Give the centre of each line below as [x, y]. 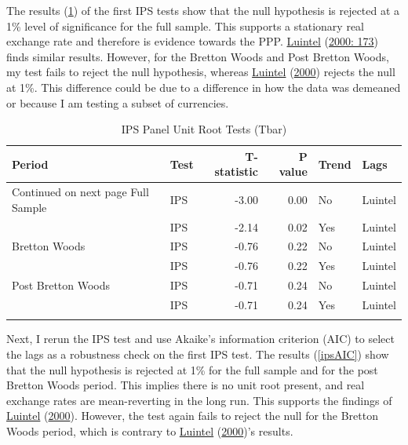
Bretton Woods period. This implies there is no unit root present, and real [186, 385]
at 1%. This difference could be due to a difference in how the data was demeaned [204, 87]
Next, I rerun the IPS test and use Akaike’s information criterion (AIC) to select [200, 339]
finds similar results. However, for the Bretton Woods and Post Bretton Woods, [198, 56]
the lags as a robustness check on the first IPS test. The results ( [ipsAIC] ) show [198, 354]
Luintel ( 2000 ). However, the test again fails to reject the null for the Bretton [192, 416]
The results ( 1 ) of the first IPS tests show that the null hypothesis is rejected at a [203, 10]
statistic [236, 171]
